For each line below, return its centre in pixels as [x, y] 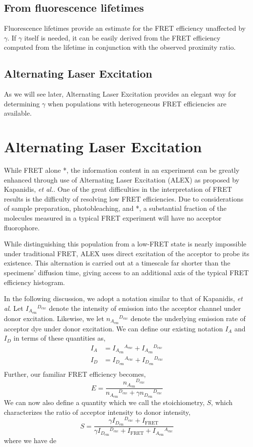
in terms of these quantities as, [59, 338]
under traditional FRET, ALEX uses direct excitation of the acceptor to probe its [127, 253]
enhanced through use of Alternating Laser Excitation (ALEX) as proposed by [122, 179]
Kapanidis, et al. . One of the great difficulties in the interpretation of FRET [118, 189]
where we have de [30, 440]
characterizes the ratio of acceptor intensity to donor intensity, [97, 412]
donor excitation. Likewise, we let [54, 318]
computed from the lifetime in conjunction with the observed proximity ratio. [120, 47]
